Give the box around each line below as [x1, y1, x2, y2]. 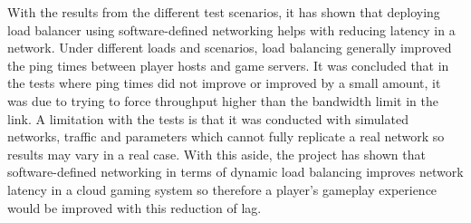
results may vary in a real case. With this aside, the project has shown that [7, 144, 426, 163]
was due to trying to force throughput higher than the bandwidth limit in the [7, 91, 438, 110]
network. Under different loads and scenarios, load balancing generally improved [7, 38, 452, 57]
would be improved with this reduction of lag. [7, 198, 262, 217]
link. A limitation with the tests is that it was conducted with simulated [7, 109, 409, 128]
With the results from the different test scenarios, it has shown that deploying [7, 3, 440, 21]
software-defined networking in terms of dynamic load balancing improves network [7, 162, 464, 181]
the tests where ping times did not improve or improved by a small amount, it [7, 73, 441, 92]
